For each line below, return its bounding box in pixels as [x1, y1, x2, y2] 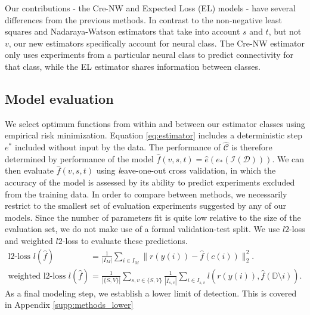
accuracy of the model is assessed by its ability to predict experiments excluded [5, 175, 295, 188]
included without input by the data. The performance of [14, 141, 221, 153]
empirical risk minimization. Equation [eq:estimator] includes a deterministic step [5, 129, 302, 141]
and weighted [5, 234, 53, 246]
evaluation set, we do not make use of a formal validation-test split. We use [5, 223, 280, 235]
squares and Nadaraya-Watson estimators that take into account [5, 25, 240, 38]
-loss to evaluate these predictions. [62, 234, 188, 246]
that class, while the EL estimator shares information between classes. [5, 60, 261, 72]
